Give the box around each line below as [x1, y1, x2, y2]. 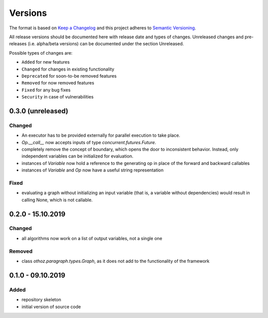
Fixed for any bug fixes [21, 87, 71, 93]
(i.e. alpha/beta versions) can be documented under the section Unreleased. [27, 41, 184, 47]
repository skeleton [21, 297, 62, 303]
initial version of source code [21, 304, 81, 310]
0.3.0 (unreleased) [9, 107, 68, 115]
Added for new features [21, 59, 70, 65]
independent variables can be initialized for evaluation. [21, 153, 134, 159]
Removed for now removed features [21, 80, 94, 86]
